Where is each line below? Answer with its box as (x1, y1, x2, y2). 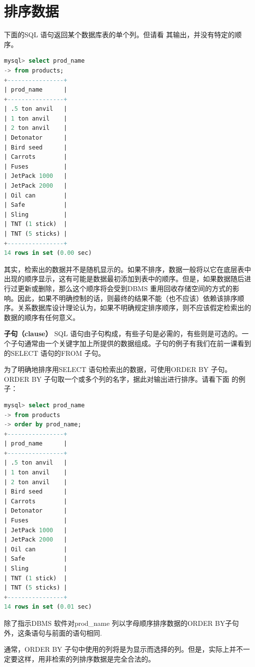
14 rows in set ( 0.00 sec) (4, 249, 92, 257)
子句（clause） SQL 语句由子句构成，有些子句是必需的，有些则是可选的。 (4, 328, 242, 339)
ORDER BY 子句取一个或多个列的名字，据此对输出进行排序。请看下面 (4, 373, 229, 384)
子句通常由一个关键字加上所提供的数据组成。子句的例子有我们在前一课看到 (10, 338, 251, 348)
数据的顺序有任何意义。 (4, 312, 79, 322)
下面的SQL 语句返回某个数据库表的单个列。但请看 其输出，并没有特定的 (4, 29, 235, 40)
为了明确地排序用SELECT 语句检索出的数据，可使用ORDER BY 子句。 (4, 364, 231, 374)
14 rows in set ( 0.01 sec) (4, 603, 92, 611)
